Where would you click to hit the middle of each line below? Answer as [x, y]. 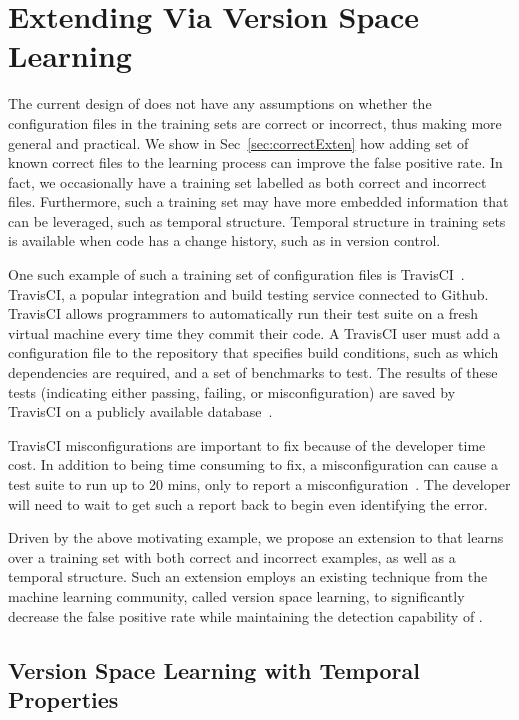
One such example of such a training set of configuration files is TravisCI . [236, 274]
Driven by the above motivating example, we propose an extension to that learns [256, 537]
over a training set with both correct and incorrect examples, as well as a [232, 556]
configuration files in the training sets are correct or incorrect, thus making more [255, 122]
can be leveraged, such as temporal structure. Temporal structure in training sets [257, 220]
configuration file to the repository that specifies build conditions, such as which [253, 352]
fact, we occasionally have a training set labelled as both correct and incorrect [247, 181]
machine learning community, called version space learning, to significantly [236, 595]
